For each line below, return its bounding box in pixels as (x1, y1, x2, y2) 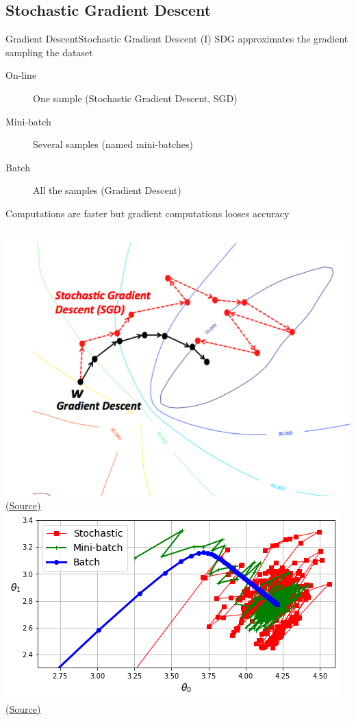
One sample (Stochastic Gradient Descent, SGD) (33, 90, 238, 105)
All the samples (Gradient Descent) (33, 183, 181, 197)
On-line (5, 68, 37, 82)
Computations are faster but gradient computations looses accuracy (5, 206, 290, 220)
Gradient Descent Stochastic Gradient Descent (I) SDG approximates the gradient (5, 32, 348, 46)
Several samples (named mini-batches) (33, 137, 193, 151)
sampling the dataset (5, 45, 93, 59)
